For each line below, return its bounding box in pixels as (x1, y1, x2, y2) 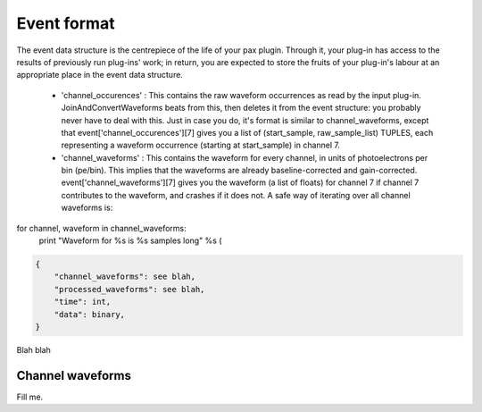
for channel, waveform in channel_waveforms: (16, 223, 187, 233)
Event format (16, 13, 115, 33)
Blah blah (16, 344, 51, 355)
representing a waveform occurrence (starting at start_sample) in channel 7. (61, 139, 341, 151)
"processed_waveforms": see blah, (54, 284, 205, 294)
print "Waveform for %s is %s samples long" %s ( (38, 235, 222, 246)
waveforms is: (61, 202, 113, 214)
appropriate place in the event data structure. (16, 70, 183, 80)
